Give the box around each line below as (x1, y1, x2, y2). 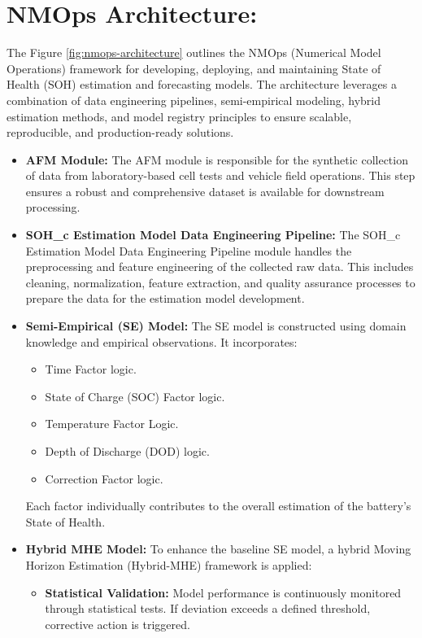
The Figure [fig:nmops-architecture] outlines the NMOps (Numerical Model (7, 44, 381, 61)
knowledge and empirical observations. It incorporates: (25, 333, 298, 350)
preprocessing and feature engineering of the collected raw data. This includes (25, 258, 414, 275)
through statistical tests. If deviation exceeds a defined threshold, (45, 600, 371, 617)
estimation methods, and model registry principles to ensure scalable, (7, 107, 352, 125)
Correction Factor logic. (45, 470, 163, 487)
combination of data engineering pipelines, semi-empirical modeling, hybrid (7, 91, 381, 108)
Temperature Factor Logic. (45, 415, 179, 432)
